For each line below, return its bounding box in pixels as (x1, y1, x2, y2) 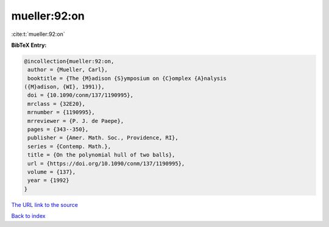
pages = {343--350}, (27, 126, 89, 133)
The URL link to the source (11, 201, 79, 208)
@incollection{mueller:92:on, (24, 58, 115, 65)
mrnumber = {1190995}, (27, 109, 96, 116)
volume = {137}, (27, 169, 76, 175)
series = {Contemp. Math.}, (27, 143, 111, 150)
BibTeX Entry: (11, 41, 47, 49)
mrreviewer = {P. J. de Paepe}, (27, 117, 124, 124)
